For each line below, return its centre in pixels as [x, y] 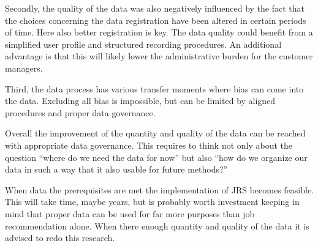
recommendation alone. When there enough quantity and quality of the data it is [157, 225]
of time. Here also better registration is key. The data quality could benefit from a [159, 32]
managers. [24, 68]
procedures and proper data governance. [80, 112]
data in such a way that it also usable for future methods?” [116, 169]
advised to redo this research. [60, 238]
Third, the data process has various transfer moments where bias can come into [154, 88]
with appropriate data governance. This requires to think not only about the [149, 145]
